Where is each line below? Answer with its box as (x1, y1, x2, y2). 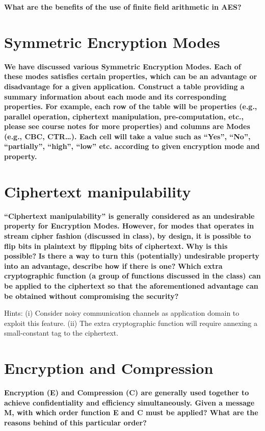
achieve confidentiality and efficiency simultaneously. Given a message (4, 397, 255, 408)
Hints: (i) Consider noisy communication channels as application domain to (4, 308, 240, 318)
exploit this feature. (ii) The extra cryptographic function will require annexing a (4, 317, 257, 328)
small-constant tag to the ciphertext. (4, 327, 119, 338)
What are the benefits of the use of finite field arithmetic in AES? (4, 2, 242, 12)
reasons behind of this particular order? (4, 417, 147, 427)
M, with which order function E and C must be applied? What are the (4, 407, 258, 418)
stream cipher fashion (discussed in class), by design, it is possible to (4, 230, 251, 241)
